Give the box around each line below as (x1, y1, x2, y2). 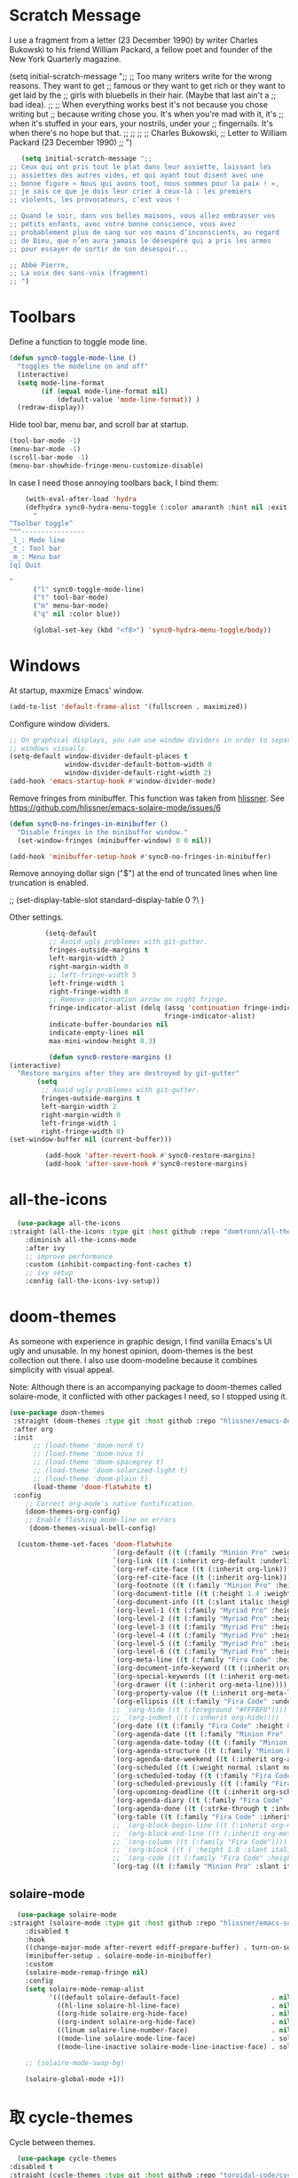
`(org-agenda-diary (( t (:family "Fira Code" (112, 1796, 284, 1805)
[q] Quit (9, 561, 42, 570)
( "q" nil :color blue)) (32, 610, 122, 618)
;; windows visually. (9, 744, 90, 753)
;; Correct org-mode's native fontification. (25, 1499, 197, 1508)
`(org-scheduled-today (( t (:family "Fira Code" (112, 1771, 295, 1780)
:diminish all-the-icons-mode (25, 1235, 137, 1244)
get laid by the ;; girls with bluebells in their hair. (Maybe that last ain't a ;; (9, 90, 277, 100)
